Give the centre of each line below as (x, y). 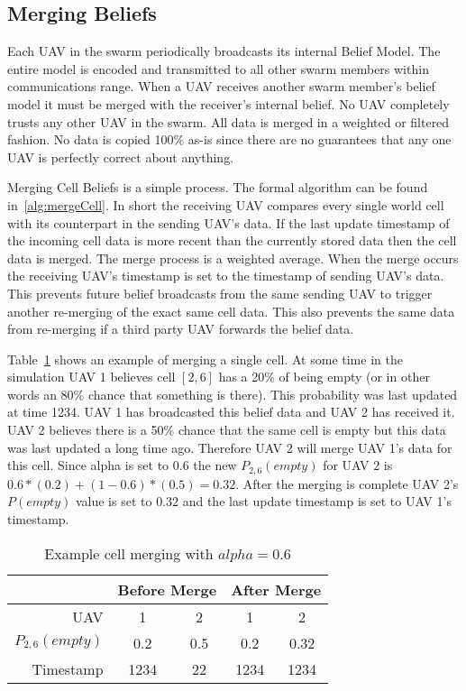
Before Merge (167, 589)
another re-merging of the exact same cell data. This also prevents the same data (231, 311)
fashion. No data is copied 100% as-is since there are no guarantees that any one (229, 139)
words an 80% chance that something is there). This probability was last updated (233, 394)
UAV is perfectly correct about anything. (121, 157)
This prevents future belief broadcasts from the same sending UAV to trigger (220, 293)
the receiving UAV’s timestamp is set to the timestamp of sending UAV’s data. (226, 276)
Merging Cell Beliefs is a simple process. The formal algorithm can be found (218, 187)
